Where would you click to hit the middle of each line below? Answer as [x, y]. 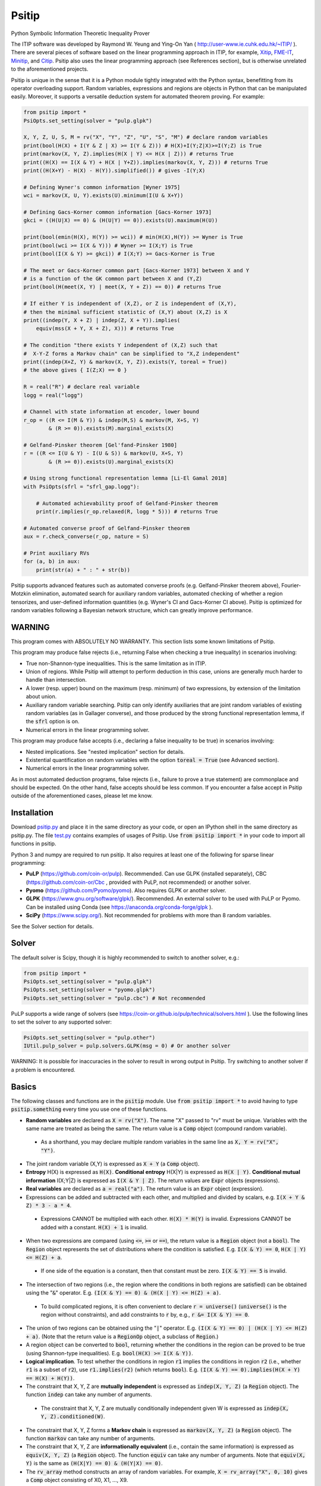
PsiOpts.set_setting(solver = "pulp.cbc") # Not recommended [114, 998]
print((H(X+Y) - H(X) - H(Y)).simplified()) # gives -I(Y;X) [114, 170]
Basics [24, 1087]
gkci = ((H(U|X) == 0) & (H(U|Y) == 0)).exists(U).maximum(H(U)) [121, 221]
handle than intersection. [56, 680]
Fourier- [291, 585]
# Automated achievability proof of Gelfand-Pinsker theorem [127, 503]
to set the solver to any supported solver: [62, 1022]
